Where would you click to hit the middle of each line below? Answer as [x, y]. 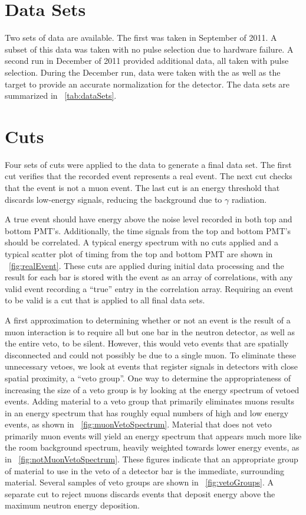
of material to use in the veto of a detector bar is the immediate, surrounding [145, 470]
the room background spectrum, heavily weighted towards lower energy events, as [152, 447]
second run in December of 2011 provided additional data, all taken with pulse [147, 61]
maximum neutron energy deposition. [72, 505]
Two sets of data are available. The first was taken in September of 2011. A [141, 38]
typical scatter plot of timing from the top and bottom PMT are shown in [139, 253]
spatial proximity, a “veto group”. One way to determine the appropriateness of [148, 378]
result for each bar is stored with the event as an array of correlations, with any [149, 277]
